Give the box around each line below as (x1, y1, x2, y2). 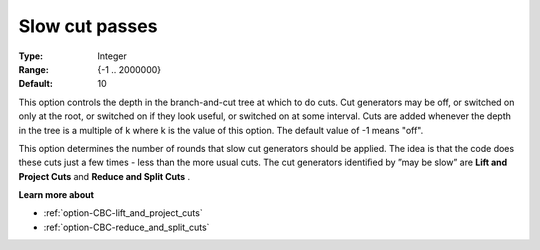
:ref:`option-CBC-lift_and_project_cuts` (43, 207, 204, 219)
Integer (97, 50, 127, 62)
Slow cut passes (18, 15, 158, 37)
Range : (18, 63, 49, 75)
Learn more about (18, 189, 95, 201)
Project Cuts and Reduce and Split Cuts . (18, 170, 191, 182)
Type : (18, 50, 44, 62)
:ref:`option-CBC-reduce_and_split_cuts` (43, 221, 210, 233)
